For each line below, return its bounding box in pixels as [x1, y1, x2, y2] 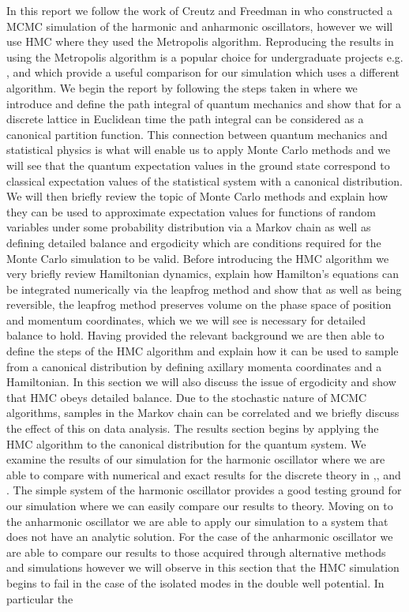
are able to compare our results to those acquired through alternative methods [6, 543, 386, 560]
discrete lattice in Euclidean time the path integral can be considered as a [6, 111, 364, 127]
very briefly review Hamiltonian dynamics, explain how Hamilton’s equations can [6, 265, 399, 282]
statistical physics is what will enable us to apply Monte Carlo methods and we [6, 141, 391, 158]
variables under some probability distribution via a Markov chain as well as [6, 219, 371, 235]
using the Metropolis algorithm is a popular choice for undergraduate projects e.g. [6, 48, 403, 65]
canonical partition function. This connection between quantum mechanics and [6, 126, 388, 142]
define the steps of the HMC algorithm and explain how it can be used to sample [6, 343, 399, 359]
